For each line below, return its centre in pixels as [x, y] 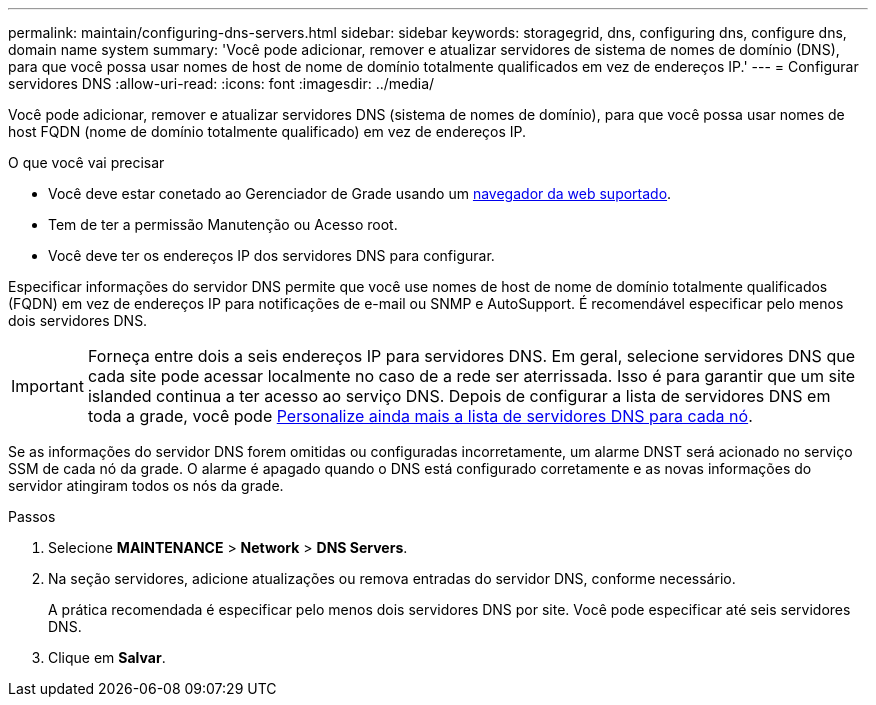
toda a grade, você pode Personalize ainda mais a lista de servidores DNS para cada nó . [420, 416]
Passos [32, 516]
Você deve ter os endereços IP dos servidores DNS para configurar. [271, 255]
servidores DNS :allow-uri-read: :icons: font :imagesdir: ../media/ [221, 83]
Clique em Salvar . [107, 657]
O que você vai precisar [86, 162]
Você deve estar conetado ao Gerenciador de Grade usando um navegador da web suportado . [360, 193]
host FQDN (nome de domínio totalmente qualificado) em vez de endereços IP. [267, 131]
